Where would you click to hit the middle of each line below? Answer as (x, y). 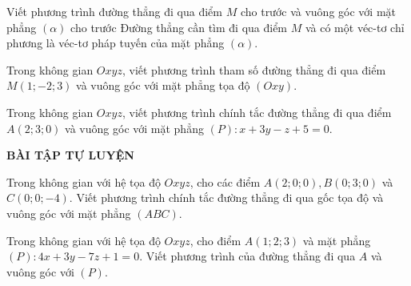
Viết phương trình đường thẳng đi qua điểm (114, 11)
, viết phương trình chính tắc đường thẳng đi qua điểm (257, 112)
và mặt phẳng (337, 240)
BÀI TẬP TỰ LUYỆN (70, 155)
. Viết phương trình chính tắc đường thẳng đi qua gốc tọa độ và (226, 197)
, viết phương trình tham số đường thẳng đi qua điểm (254, 69)
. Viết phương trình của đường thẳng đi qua (247, 256)
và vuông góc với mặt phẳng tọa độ (163, 85)
